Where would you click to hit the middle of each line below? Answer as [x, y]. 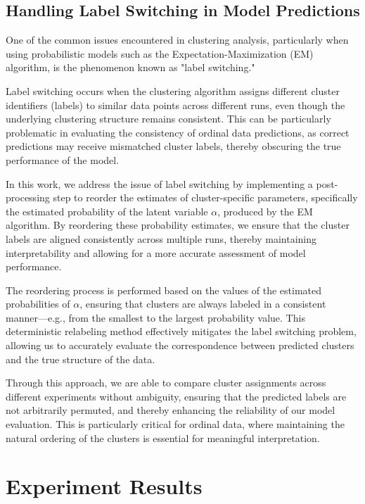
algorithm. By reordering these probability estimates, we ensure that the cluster [178, 225]
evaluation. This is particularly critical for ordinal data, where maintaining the [175, 424]
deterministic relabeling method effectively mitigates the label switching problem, [181, 331]
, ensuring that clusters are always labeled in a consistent [203, 304]
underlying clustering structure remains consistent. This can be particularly [168, 119]
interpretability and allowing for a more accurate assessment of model [156, 252]
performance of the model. [63, 159]
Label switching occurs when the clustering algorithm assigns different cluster [173, 90]
